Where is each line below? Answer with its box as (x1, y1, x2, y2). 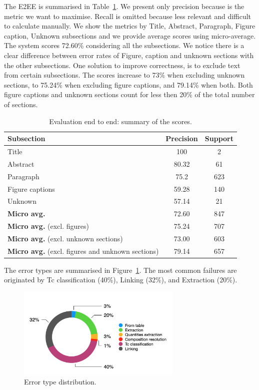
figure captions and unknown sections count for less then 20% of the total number (4, 89, 255, 100)
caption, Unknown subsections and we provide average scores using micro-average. (4, 30, 256, 41)
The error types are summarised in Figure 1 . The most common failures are (4, 264, 237, 275)
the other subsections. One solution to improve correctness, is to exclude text (4, 60, 240, 70)
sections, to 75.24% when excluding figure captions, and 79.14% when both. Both (4, 79, 253, 90)
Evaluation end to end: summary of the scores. (49, 116, 192, 126)
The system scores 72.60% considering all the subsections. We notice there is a (4, 40, 244, 51)
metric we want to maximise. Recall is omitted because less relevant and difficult (4, 11, 251, 21)
